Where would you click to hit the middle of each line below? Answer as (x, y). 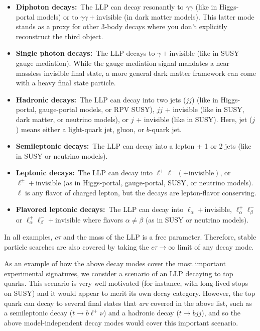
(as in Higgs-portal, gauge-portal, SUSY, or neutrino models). (158, 182)
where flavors (103, 219)
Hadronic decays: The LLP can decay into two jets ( (101, 99)
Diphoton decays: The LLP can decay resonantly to (100, 7)
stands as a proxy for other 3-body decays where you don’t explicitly (121, 26)
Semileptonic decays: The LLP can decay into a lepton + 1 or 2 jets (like (134, 146)
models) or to (57, 16)
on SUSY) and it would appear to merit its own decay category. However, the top (130, 293)
